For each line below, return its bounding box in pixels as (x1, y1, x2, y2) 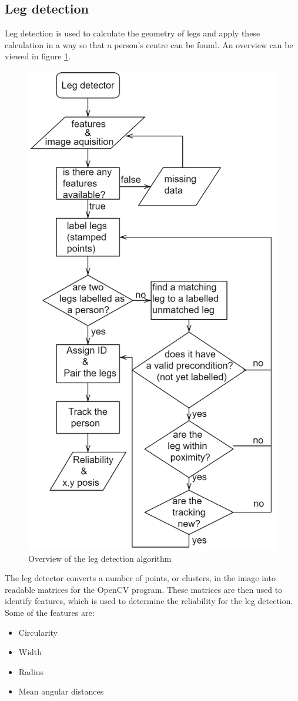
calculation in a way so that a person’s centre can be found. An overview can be (5, 38, 293, 51)
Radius (18, 665, 44, 677)
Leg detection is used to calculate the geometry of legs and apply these (5, 27, 260, 39)
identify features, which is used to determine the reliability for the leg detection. (5, 595, 293, 607)
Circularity (18, 626, 58, 638)
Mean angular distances (18, 685, 104, 697)
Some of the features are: (5, 606, 95, 619)
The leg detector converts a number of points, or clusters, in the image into (5, 572, 276, 584)
